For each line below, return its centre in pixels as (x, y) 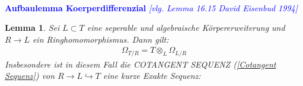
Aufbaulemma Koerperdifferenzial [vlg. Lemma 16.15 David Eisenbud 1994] (151, 7)
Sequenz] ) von (30, 76)
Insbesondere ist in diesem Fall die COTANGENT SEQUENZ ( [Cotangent (141, 64)
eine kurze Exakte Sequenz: (152, 76)
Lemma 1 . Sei (32, 28)
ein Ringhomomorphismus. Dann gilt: (101, 39)
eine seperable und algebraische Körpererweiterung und (186, 28)
